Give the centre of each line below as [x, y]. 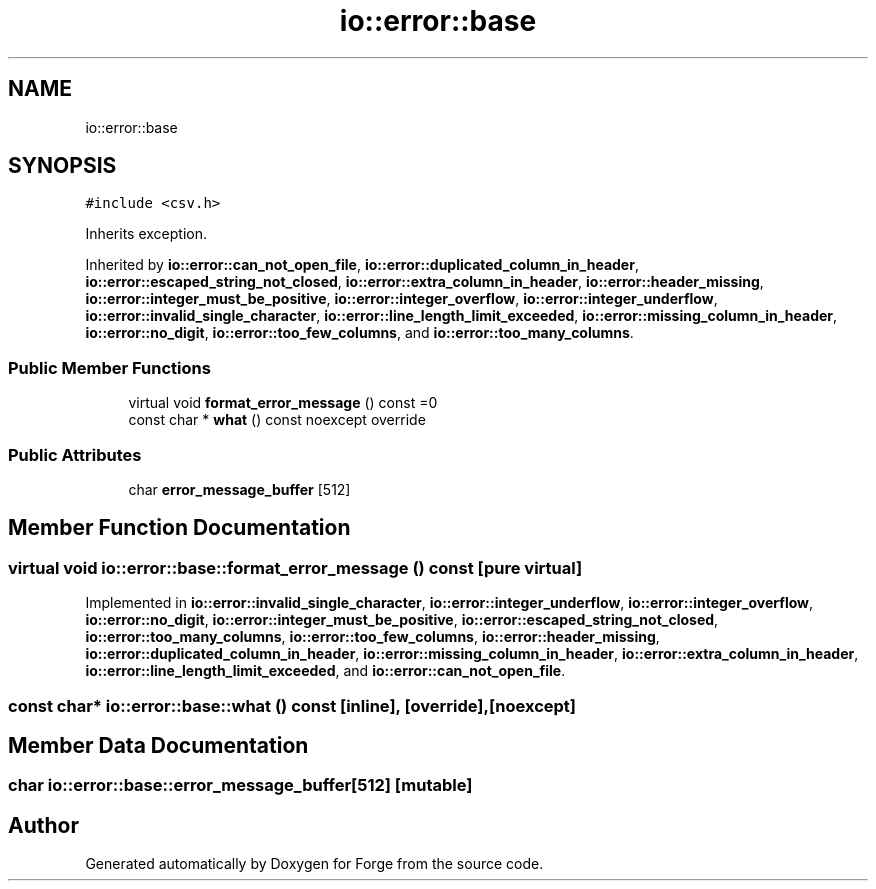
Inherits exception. [146, 234]
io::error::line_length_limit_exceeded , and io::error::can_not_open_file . [325, 671]
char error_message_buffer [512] [239, 489]
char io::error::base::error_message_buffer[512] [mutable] [240, 785]
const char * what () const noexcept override [277, 420]
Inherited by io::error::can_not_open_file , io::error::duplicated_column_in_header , [362, 265]
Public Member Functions [109, 367]
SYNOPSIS [62, 166]
